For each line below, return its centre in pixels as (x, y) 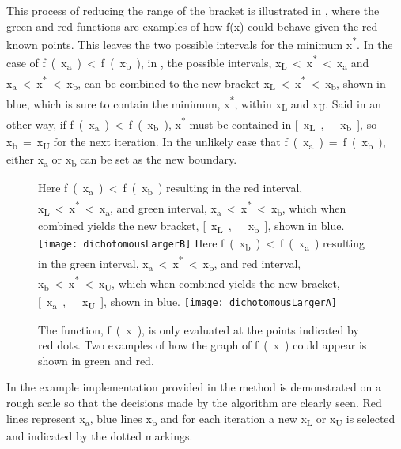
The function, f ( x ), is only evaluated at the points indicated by (199, 329)
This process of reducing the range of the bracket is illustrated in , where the (193, 10)
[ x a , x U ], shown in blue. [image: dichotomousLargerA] (187, 302)
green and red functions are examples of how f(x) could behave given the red (192, 26)
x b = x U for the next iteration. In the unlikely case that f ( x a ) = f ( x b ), (196, 142)
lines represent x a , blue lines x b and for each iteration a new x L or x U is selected (201, 419)
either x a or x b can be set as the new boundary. (122, 160)
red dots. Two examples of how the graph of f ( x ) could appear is (202, 345)
